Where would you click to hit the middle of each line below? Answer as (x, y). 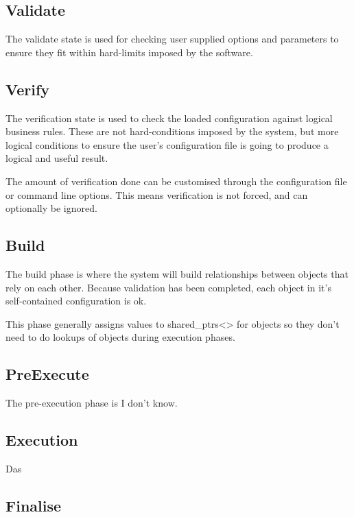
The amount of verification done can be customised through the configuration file (176, 181)
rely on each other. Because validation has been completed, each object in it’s (168, 287)
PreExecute (47, 374)
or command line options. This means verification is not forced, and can (157, 194)
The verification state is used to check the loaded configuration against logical (169, 118)
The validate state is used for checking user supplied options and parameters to (172, 39)
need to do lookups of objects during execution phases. (120, 337)
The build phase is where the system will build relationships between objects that (177, 273)
